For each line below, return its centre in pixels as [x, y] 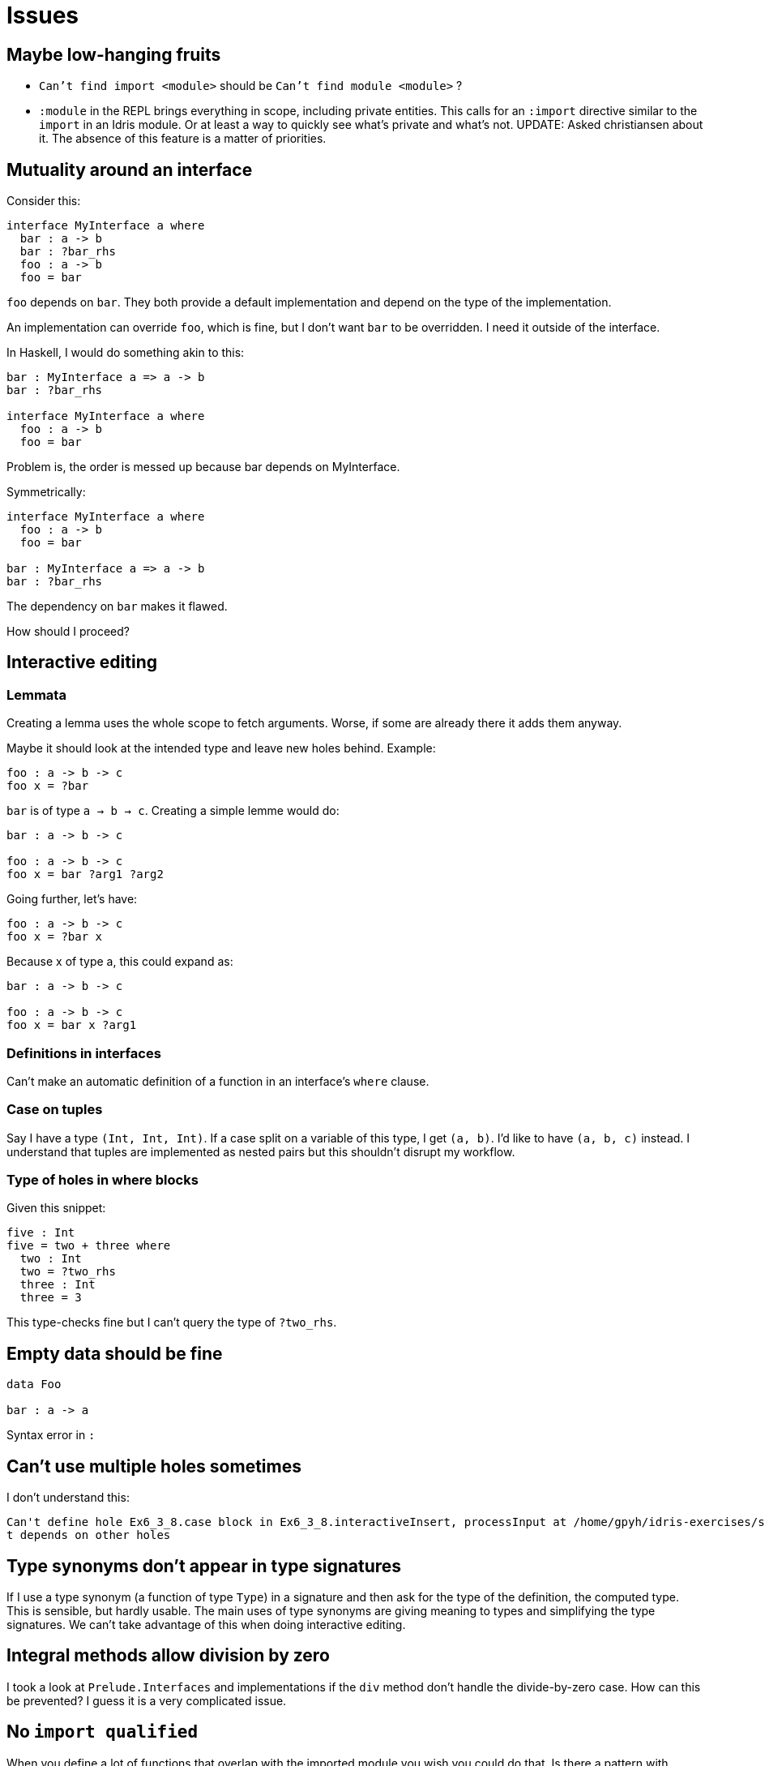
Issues [43, 15]
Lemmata [36, 694]
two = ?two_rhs [68, 1272]
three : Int [58, 1285]
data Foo [34, 1385]
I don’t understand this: [68, 1498]
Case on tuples [55, 1110]
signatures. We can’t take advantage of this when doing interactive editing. [206, 1625]
